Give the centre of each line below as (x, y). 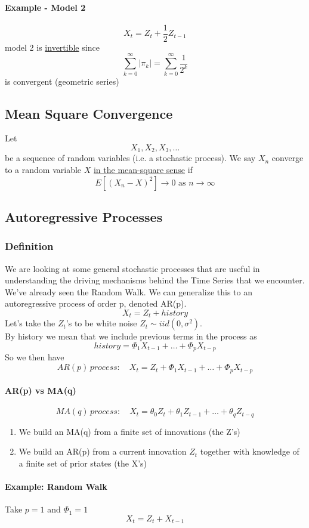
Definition (29, 246)
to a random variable (43, 170)
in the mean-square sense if (143, 170)
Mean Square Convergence (89, 113)
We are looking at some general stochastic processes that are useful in (132, 268)
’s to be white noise (101, 323)
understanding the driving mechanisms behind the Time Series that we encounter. (155, 280)
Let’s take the (30, 323)
